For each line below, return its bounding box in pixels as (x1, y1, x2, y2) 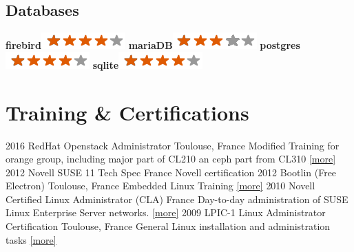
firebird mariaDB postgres (6, 38, 300, 52)
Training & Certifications (6, 98, 249, 126)
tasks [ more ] (6, 232, 56, 246)
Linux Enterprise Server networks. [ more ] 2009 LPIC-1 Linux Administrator (6, 205, 326, 220)
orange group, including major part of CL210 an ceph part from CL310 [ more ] (6, 151, 336, 166)
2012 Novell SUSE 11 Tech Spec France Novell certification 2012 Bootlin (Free (6, 165, 337, 179)
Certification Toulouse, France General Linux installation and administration (6, 219, 331, 233)
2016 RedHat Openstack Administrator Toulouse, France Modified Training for (6, 138, 340, 152)
